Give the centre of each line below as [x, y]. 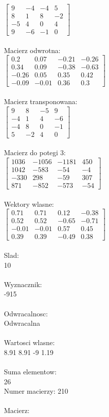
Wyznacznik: [23, 284]
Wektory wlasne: [29, 204]
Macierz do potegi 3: [35, 152]
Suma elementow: [30, 372]
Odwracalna [22, 323]
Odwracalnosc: [26, 313]
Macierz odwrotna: [32, 50]
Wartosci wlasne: [29, 342]
